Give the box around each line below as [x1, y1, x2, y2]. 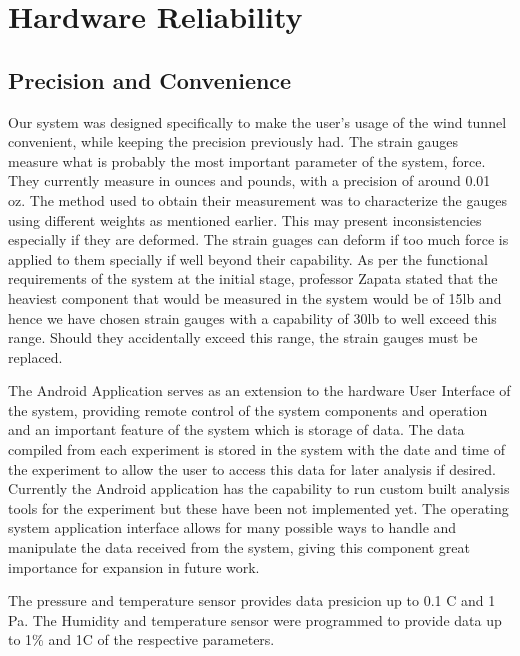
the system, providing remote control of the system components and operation [8, 399, 488, 420]
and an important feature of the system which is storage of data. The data [8, 419, 465, 440]
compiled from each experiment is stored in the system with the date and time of [8, 439, 505, 460]
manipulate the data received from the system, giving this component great [8, 537, 470, 558]
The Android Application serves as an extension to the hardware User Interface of [8, 380, 511, 401]
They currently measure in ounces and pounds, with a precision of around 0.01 [8, 170, 491, 191]
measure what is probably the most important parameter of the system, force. [8, 150, 486, 171]
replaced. [8, 346, 63, 367]
